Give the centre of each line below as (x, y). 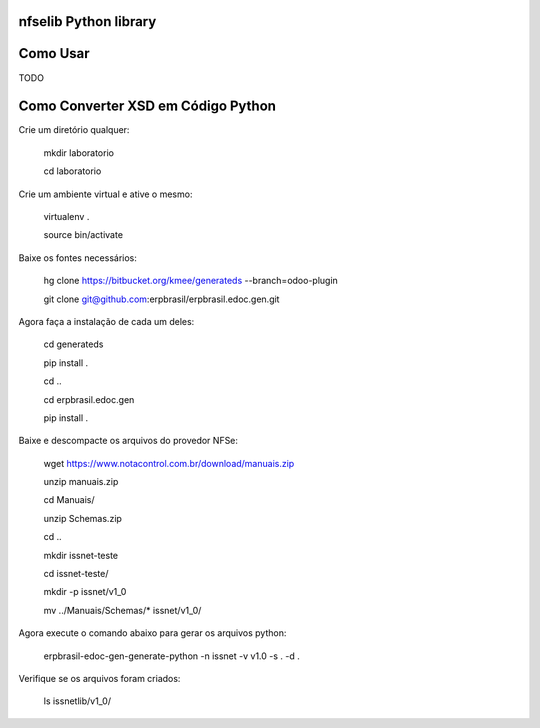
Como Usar (54, 53)
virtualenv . (66, 216)
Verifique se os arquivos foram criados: (99, 678)
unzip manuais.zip (81, 482)
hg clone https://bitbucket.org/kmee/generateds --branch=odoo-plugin (191, 281)
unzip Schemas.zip (82, 518)
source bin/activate (83, 235)
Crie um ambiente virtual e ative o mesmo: (105, 194)
